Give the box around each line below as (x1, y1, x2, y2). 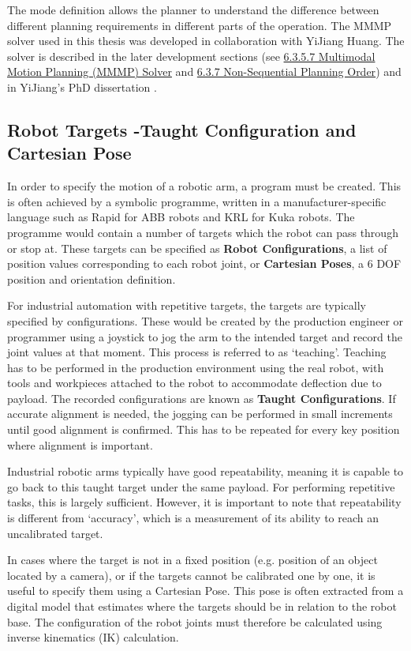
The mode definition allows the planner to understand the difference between (7, 2, 379, 17)
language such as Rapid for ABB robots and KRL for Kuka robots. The (7, 209, 355, 225)
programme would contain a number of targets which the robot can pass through (7, 224, 398, 240)
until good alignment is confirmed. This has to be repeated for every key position (7, 421, 400, 438)
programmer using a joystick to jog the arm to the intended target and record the (7, 328, 402, 344)
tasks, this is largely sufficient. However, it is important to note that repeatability (7, 494, 402, 510)
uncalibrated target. (7, 525, 103, 541)
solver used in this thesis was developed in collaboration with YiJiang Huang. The (7, 32, 405, 49)
